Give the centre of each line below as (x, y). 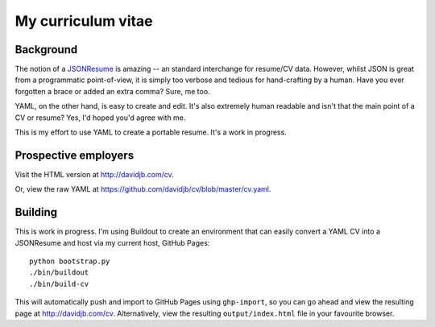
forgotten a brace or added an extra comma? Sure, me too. (112, 91)
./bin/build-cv (59, 284)
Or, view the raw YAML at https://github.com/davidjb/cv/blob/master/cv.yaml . (143, 189)
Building (36, 212)
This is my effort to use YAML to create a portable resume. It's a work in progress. (151, 132)
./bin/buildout (59, 273)
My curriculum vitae (84, 21)
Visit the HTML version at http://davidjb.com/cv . (94, 174)
